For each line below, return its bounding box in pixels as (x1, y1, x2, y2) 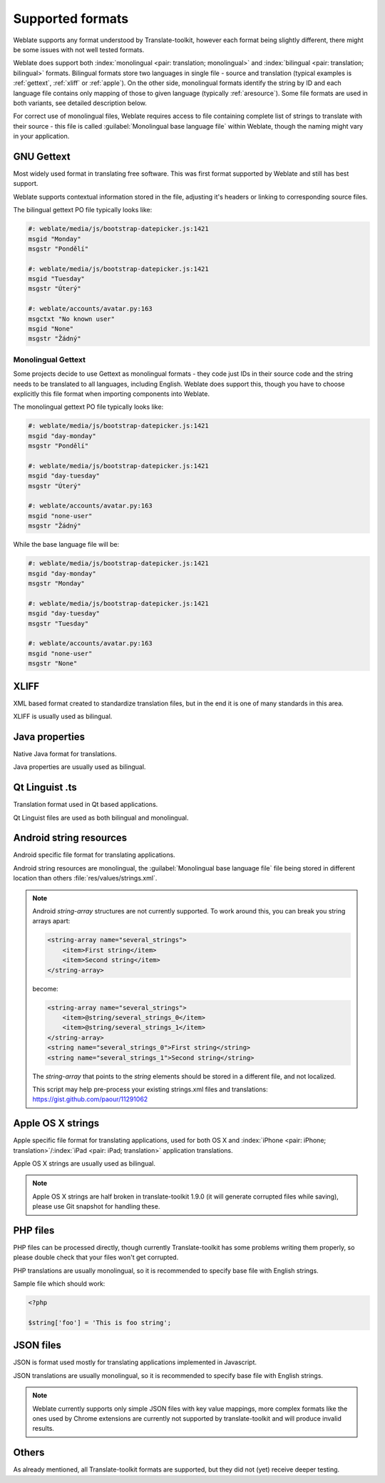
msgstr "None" (28, 660, 78, 668)
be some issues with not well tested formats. (13, 45, 145, 54)
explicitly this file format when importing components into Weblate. (13, 390, 210, 398)
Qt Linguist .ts (13, 781, 78, 793)
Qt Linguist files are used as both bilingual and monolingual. (13, 813, 189, 822)
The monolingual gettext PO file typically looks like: (13, 402, 164, 411)
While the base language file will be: (13, 540, 120, 549)
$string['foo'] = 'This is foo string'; (28, 1319, 171, 1326)
